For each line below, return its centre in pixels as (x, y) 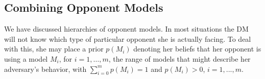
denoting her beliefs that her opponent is (197, 49)
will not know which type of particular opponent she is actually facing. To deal (128, 38)
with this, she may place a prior (54, 49)
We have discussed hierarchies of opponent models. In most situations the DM (126, 29)
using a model (26, 58)
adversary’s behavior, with (45, 69)
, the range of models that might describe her (179, 58)
